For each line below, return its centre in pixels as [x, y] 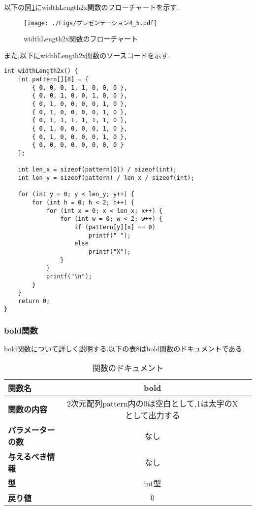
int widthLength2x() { [41, 71]
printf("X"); [110, 252]
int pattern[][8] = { [53, 80]
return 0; [34, 301]
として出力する [152, 415]
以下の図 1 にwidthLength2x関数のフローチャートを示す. [92, 7]
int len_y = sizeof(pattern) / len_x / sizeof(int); [106, 178]
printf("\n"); [69, 276]
